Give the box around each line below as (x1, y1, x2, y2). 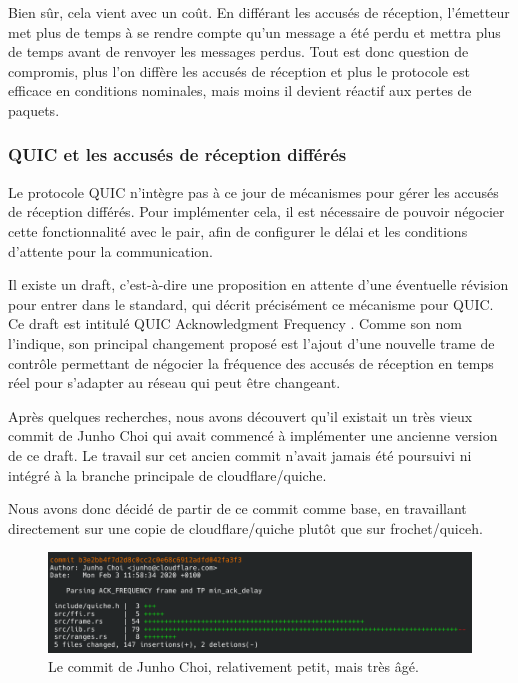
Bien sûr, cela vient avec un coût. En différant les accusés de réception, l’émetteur (8, 2, 510, 22)
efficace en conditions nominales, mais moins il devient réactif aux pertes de (8, 80, 472, 101)
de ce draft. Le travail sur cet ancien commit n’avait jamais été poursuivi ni (8, 444, 472, 465)
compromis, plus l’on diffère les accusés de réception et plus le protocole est (8, 60, 470, 81)
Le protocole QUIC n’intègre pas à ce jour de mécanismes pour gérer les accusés (8, 181, 499, 202)
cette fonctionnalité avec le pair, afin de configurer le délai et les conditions (8, 220, 468, 241)
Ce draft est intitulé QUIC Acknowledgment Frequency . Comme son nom (8, 313, 462, 334)
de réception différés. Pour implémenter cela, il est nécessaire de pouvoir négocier (8, 201, 505, 222)
